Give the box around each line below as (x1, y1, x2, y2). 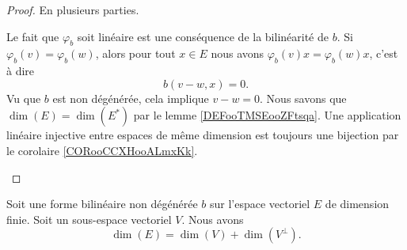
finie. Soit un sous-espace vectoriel (6, 210, 172, 227)
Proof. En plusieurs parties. (6, 2, 139, 17)
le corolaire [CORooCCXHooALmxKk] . (6, 142, 198, 158)
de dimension (325, 195, 390, 212)
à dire (6, 62, 35, 79)
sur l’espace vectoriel (209, 195, 310, 212)
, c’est (369, 45, 398, 62)
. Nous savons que (260, 89, 347, 106)
